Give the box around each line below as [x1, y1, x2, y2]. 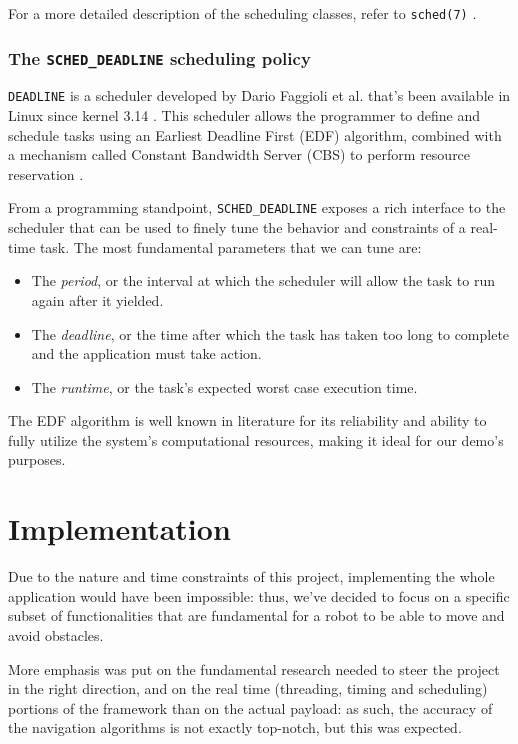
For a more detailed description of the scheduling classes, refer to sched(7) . [8, 3, 477, 23]
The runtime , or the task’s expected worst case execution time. [31, 376, 418, 397]
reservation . [8, 163, 84, 184]
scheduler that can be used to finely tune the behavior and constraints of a [8, 217, 466, 238]
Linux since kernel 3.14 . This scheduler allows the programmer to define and [8, 105, 481, 126]
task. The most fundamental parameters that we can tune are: [39, 236, 422, 257]
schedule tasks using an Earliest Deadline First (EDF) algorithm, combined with [8, 124, 502, 145]
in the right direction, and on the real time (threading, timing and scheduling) [8, 678, 488, 699]
